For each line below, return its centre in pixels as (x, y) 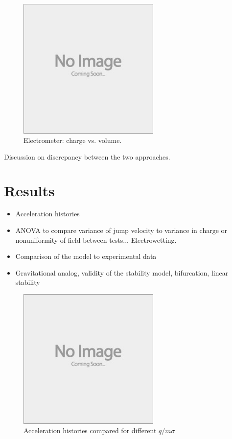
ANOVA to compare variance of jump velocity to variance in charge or (121, 230)
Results (29, 190)
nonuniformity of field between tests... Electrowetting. (96, 240)
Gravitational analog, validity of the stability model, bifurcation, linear (122, 272)
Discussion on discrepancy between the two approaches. (87, 156)
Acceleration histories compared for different (90, 430)
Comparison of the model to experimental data (86, 256)
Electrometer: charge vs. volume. (73, 140)
